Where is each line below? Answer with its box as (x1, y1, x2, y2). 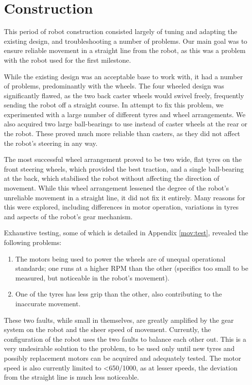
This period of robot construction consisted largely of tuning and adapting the (4, 26, 237, 36)
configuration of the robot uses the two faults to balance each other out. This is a (4, 333, 247, 344)
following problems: (4, 237, 62, 247)
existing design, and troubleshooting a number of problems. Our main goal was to (4, 35, 248, 46)
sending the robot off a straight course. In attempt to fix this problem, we (4, 100, 224, 110)
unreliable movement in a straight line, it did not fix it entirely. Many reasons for (4, 192, 246, 202)
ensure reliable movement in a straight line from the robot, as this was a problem (4, 45, 246, 55)
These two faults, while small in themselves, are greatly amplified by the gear (4, 315, 234, 325)
